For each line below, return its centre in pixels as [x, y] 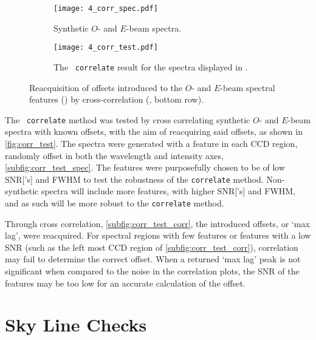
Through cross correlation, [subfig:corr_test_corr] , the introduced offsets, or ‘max [157, 223]
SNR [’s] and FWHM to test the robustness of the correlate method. [134, 179]
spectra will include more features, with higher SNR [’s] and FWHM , [168, 191]
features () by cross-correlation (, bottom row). [117, 99]
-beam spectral [248, 87]
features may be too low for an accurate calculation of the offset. [125, 283]
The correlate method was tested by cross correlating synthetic [128, 119]
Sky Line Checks [76, 325]
